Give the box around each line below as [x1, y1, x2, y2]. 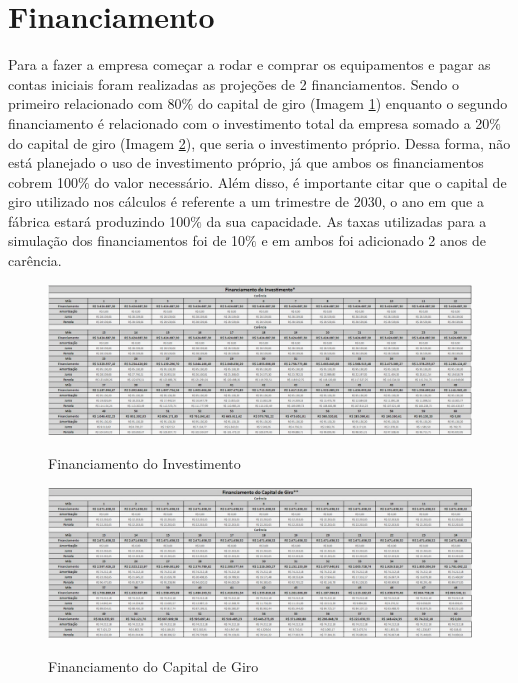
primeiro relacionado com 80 [8, 93, 182, 114]
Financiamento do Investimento [48, 452, 241, 473]
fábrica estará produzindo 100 [8, 210, 191, 231]
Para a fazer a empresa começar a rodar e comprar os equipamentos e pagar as [8, 54, 491, 75]
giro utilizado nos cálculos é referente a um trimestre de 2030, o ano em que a [8, 191, 484, 212]
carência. [8, 250, 62, 271]
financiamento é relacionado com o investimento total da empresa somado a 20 [8, 112, 490, 133]
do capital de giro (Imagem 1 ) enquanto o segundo [197, 93, 508, 114]
